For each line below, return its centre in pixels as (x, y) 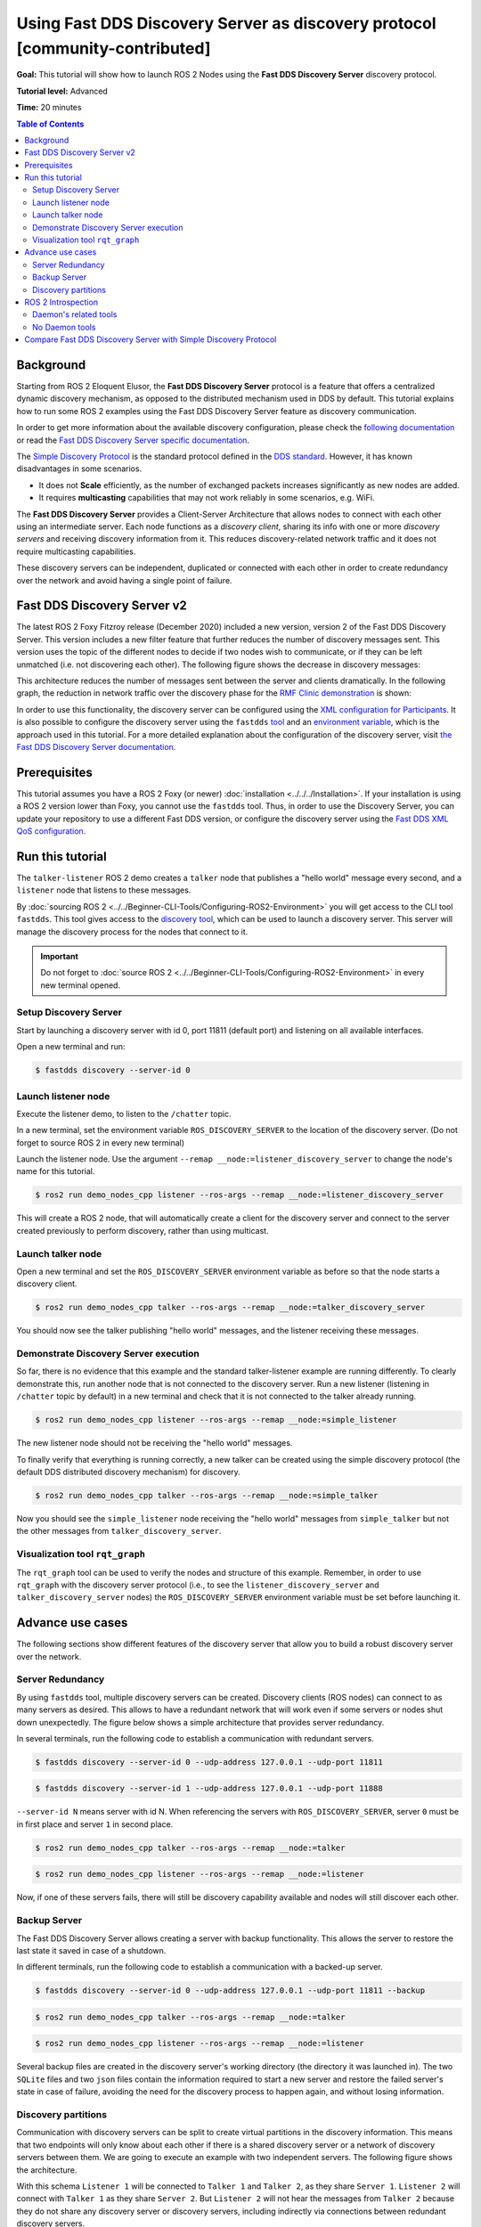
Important (60, 956)
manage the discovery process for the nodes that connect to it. (132, 932)
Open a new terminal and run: (71, 1047)
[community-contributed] (114, 48)
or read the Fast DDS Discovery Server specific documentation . (133, 440)
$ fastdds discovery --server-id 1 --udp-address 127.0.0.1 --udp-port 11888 (209, 1789)
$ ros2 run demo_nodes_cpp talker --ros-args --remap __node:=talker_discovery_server (230, 1308)
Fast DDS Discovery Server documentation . (96, 746)
